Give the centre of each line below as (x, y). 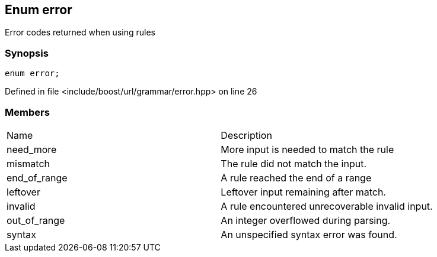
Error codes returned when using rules (80, 32)
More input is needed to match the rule (307, 149)
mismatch (28, 163)
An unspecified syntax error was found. (309, 234)
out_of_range (36, 220)
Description (246, 135)
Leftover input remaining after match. (303, 192)
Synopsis (27, 53)
